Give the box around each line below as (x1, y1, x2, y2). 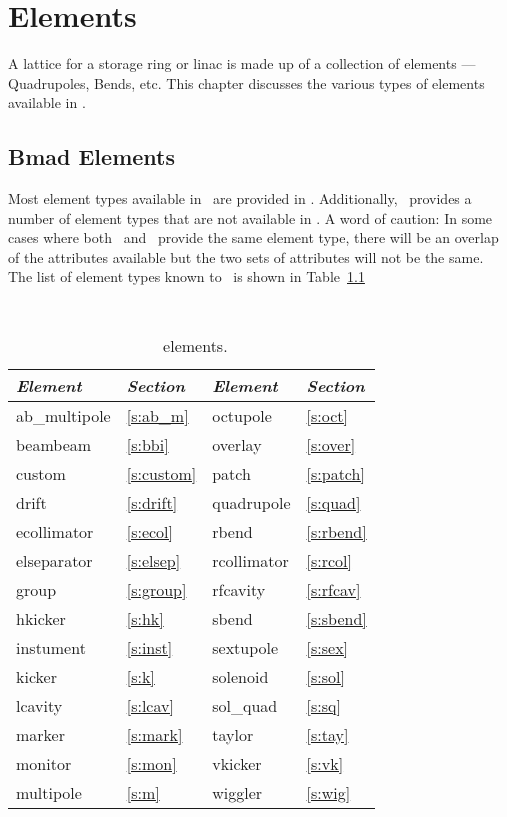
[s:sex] (306, 635, 349, 659)
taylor (212, 722, 254, 746)
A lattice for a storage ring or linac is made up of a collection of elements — (8, 53, 476, 74)
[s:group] (126, 577, 187, 601)
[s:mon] (126, 751, 177, 775)
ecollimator (16, 519, 94, 543)
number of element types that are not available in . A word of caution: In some (8, 207, 493, 228)
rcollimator (212, 548, 289, 572)
